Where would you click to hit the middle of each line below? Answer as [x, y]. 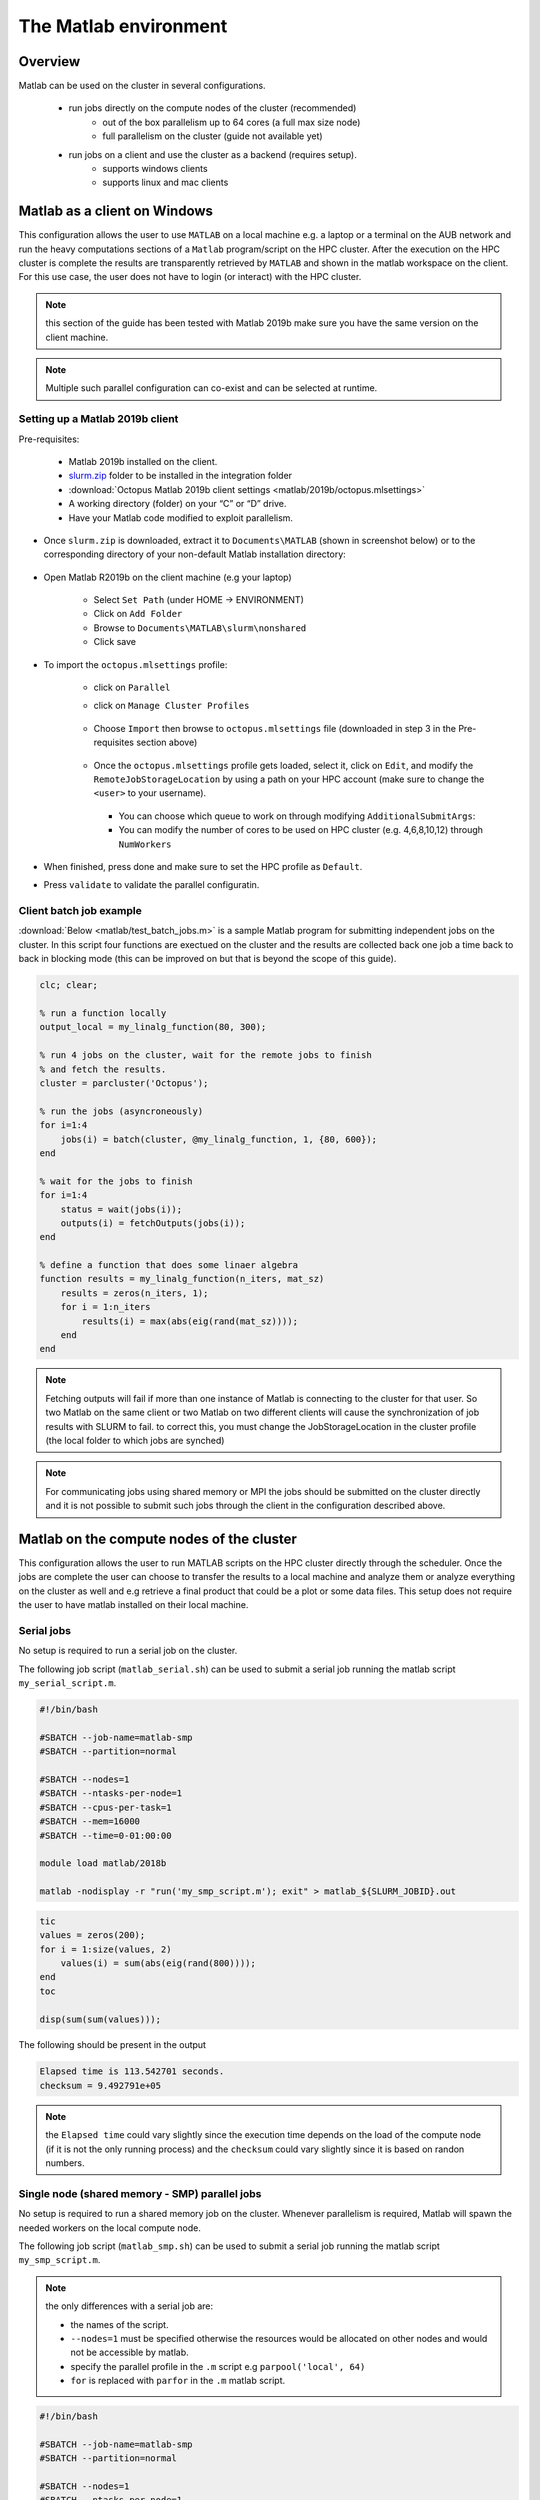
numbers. [65, 2163]
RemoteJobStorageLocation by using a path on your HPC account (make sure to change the [289, 779]
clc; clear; [69, 985]
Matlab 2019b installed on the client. [143, 461]
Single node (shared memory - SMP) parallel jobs [140, 2193]
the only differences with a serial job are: [129, 2306]
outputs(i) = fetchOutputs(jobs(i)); [153, 1223]
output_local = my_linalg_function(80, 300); [153, 1027]
